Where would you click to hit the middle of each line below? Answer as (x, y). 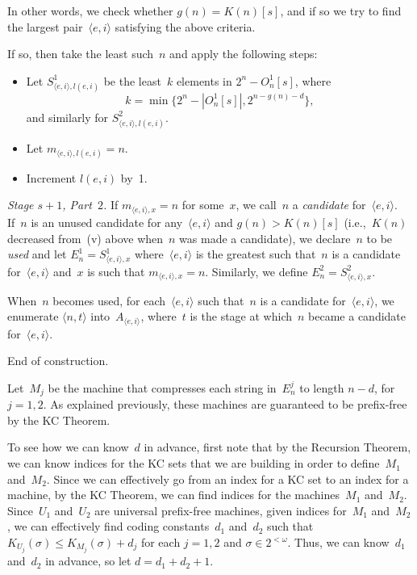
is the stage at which (241, 316)
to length (322, 387)
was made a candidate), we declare (265, 238)
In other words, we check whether (90, 10)
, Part (77, 205)
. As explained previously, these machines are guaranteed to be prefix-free (225, 404)
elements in (204, 80)
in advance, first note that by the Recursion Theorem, (277, 447)
